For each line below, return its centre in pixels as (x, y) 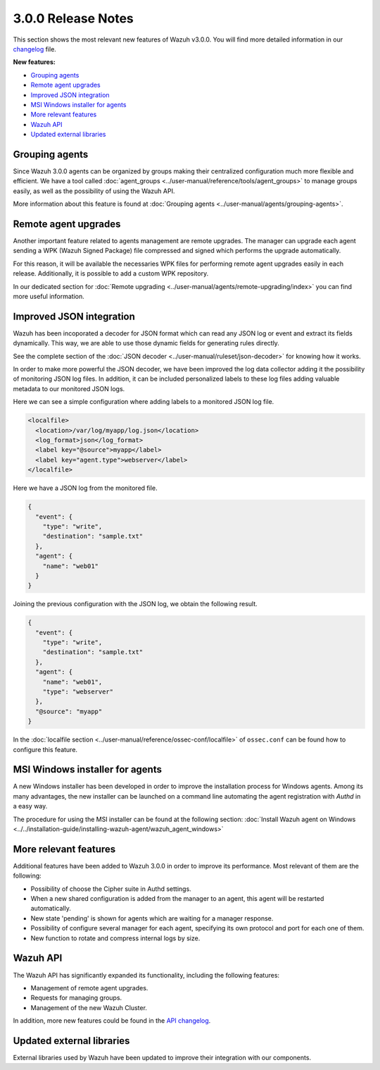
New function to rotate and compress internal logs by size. (115, 938)
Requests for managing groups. (76, 998)
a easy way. (30, 806)
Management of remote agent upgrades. (89, 988)
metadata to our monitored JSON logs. (69, 388)
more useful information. (49, 296)
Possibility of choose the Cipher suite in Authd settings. (111, 889)
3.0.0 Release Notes (73, 18)
